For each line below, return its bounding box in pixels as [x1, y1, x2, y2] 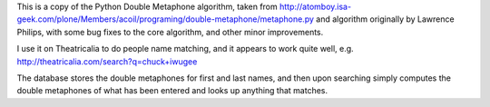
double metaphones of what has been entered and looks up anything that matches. [16, 85, 328, 96]
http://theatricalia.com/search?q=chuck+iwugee [16, 55, 198, 67]
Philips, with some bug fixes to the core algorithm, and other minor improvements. [16, 26, 324, 37]
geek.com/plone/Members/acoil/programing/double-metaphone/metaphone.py [16, 14, 315, 24]
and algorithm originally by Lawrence [316, 14, 455, 24]
